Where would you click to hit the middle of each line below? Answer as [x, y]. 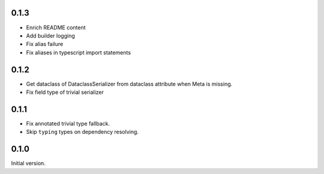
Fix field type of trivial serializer [65, 92]
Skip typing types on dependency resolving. [82, 132]
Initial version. [28, 163]
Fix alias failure [45, 44]
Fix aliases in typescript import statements [79, 52]
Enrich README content [56, 28]
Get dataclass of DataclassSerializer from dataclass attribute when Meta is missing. [129, 84]
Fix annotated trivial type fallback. [68, 123]
